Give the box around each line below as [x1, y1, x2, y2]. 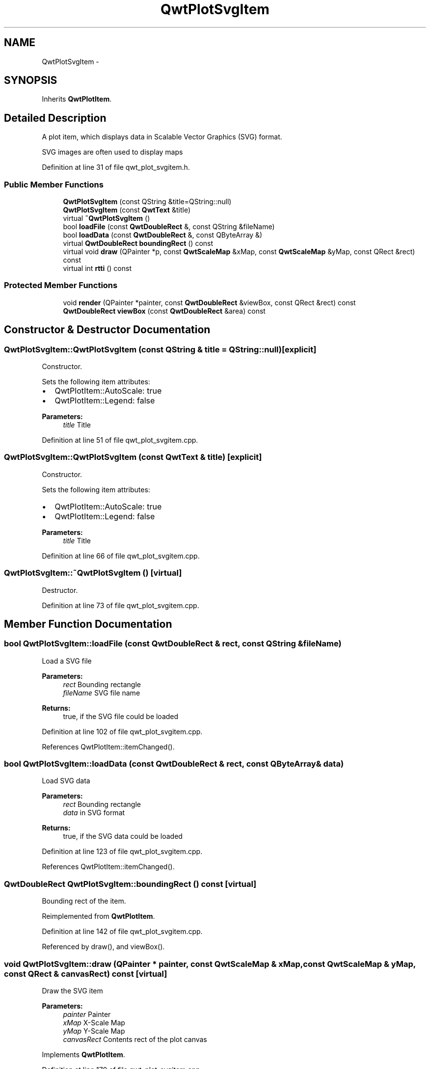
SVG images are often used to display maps [42, 148, 183, 157]
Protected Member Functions [4, 280, 118, 291]
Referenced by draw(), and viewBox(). [42, 942, 165, 951]
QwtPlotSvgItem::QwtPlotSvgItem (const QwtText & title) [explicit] [4, 452, 262, 462]
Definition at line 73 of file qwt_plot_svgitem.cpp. [42, 601, 199, 610]
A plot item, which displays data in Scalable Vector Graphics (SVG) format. [42, 133, 282, 141]
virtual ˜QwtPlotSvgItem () [63, 214, 150, 223]
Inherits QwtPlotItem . [42, 95, 112, 104]
